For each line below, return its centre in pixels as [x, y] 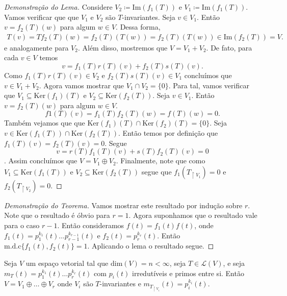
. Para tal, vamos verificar [209, 85]
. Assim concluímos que [41, 161]
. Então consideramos [91, 225]
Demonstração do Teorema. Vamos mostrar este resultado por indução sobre [123, 205]
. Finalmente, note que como [161, 161]
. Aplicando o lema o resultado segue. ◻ [151, 246]
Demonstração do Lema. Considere [58, 7]
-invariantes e [120, 283]
